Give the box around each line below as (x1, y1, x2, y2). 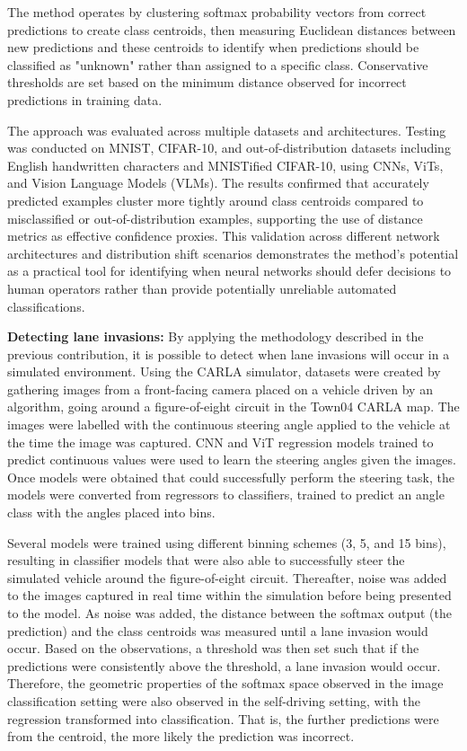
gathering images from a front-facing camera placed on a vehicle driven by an (7, 379, 433, 398)
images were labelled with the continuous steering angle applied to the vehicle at (7, 415, 451, 434)
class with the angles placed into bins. (7, 503, 216, 522)
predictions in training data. (7, 90, 163, 109)
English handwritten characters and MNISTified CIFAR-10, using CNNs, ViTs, (7, 155, 444, 174)
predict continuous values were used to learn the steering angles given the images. (7, 450, 456, 469)
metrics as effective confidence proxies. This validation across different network (7, 226, 440, 245)
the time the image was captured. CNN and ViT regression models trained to (7, 432, 434, 451)
